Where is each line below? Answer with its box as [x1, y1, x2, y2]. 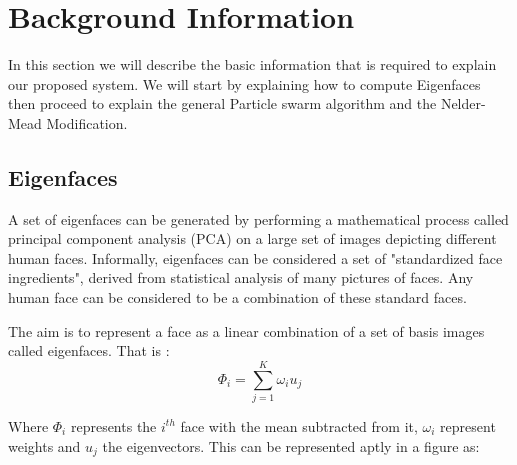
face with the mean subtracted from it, [180, 415, 418, 436]
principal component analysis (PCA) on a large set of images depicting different [8, 228, 497, 249]
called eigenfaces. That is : [8, 340, 170, 361]
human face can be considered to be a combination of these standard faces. [8, 287, 467, 308]
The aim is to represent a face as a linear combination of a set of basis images [8, 320, 485, 341]
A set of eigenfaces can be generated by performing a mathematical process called [8, 208, 509, 229]
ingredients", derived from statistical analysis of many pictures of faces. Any [8, 267, 474, 288]
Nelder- [440, 93, 486, 114]
